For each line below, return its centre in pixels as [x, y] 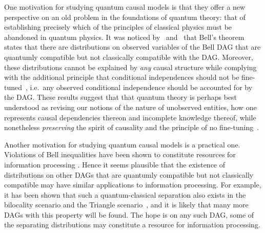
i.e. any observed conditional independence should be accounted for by [141, 87]
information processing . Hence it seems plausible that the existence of [115, 164]
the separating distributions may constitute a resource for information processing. [132, 225]
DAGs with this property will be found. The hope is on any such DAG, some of [129, 214]
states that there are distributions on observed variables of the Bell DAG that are [132, 47]
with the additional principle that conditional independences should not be [122, 77]
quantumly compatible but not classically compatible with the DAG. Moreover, [129, 57]
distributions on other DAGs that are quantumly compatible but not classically [129, 174]
